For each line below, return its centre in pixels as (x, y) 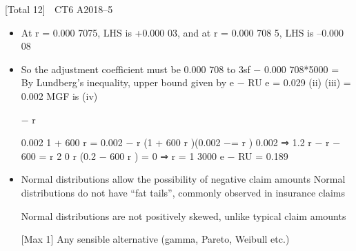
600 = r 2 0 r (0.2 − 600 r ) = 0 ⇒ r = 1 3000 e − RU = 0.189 (155, 155)
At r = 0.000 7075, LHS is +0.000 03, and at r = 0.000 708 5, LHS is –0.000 (182, 32)
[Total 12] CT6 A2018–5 (59, 9)
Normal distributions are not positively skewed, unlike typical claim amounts (184, 215)
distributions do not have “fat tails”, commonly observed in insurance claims (183, 192)
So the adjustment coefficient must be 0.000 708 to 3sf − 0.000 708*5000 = (180, 69)
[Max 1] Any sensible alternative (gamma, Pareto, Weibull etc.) (155, 239)
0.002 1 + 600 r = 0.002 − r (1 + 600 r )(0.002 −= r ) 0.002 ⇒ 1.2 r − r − (181, 142)
